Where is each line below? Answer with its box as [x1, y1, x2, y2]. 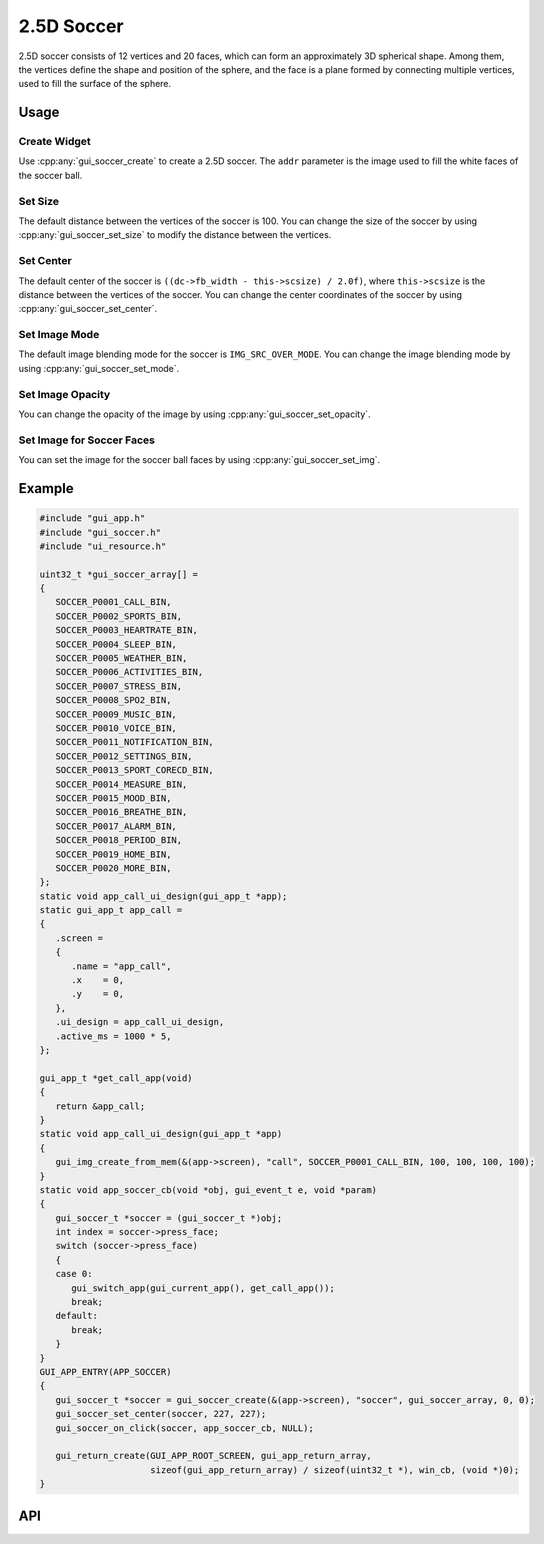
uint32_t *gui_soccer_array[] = [39, 568, 199, 580]
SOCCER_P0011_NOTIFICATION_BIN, [55, 736, 214, 748]
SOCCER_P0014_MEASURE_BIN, [55, 778, 188, 790]
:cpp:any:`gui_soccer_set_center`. [18, 303, 158, 315]
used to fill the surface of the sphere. [18, 78, 172, 90]
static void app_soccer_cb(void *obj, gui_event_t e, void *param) [39, 1184, 378, 1195]
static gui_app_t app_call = [39, 905, 183, 916]
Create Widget [18, 135, 92, 149]
